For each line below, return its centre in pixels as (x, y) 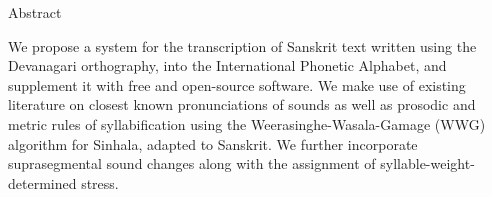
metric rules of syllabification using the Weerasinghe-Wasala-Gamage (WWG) (247, 123)
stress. (100, 182)
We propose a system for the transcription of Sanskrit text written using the (242, 45)
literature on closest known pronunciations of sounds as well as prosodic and (242, 104)
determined (42, 182)
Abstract (35, 12)
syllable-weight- (427, 163)
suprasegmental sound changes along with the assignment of (192, 163)
